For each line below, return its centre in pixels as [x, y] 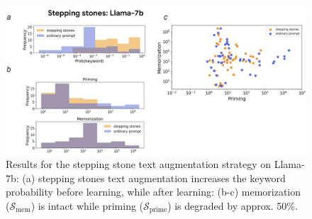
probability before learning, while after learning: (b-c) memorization [154, 192]
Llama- [289, 164]
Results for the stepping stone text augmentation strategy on [138, 164]
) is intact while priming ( [87, 205]
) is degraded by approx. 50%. [233, 205]
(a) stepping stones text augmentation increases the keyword [154, 178]
